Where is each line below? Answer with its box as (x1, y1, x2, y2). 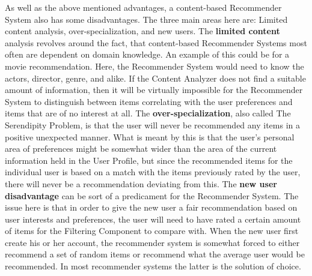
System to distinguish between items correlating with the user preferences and (5, 95, 293, 107)
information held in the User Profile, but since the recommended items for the (5, 154, 293, 166)
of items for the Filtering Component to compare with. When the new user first (5, 224, 299, 237)
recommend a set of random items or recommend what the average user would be (5, 248, 305, 260)
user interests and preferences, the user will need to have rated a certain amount (5, 212, 301, 225)
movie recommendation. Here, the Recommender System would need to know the (5, 59, 304, 72)
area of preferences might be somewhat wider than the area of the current (5, 142, 277, 155)
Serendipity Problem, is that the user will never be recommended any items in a (5, 118, 300, 131)
